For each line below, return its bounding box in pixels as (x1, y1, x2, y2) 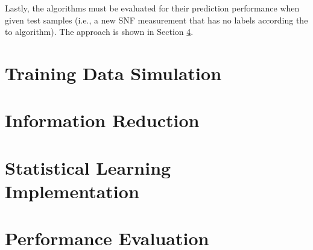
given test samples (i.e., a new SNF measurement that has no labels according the (5, 13, 308, 26)
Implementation (5, 178, 139, 203)
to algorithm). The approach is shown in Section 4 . (5, 25, 194, 38)
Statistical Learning (5, 155, 171, 180)
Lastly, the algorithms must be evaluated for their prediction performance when (5, 2, 300, 14)
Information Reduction (5, 108, 200, 133)
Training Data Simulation (5, 60, 222, 85)
